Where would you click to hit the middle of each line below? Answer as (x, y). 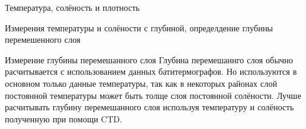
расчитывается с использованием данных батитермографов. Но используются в (151, 71)
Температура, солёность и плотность (72, 7)
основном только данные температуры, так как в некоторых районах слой (141, 83)
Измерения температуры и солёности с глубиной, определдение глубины (139, 27)
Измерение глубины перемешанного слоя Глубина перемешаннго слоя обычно (149, 59)
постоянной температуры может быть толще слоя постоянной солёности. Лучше (153, 95)
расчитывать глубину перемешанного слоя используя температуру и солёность (149, 107)
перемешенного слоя (43, 39)
